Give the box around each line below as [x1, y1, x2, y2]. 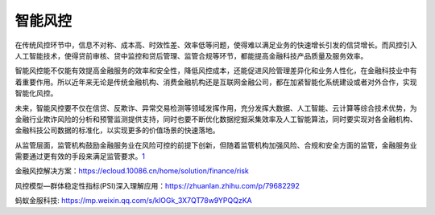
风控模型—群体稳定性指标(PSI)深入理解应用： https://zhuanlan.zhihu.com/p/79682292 [14, 181, 300, 190]
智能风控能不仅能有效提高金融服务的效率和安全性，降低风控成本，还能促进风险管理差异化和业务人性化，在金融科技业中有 [14, 66, 417, 75]
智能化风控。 [14, 88, 58, 98]
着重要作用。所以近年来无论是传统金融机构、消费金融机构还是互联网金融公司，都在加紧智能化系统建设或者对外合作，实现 [14, 77, 417, 87]
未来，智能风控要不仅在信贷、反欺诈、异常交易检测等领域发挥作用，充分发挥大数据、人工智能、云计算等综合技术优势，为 [14, 103, 417, 112]
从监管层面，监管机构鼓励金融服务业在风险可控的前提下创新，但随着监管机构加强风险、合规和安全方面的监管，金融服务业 [14, 140, 417, 150]
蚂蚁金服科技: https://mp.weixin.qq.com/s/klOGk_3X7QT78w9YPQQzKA [14, 196, 253, 205]
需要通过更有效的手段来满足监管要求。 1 [14, 152, 145, 161]
